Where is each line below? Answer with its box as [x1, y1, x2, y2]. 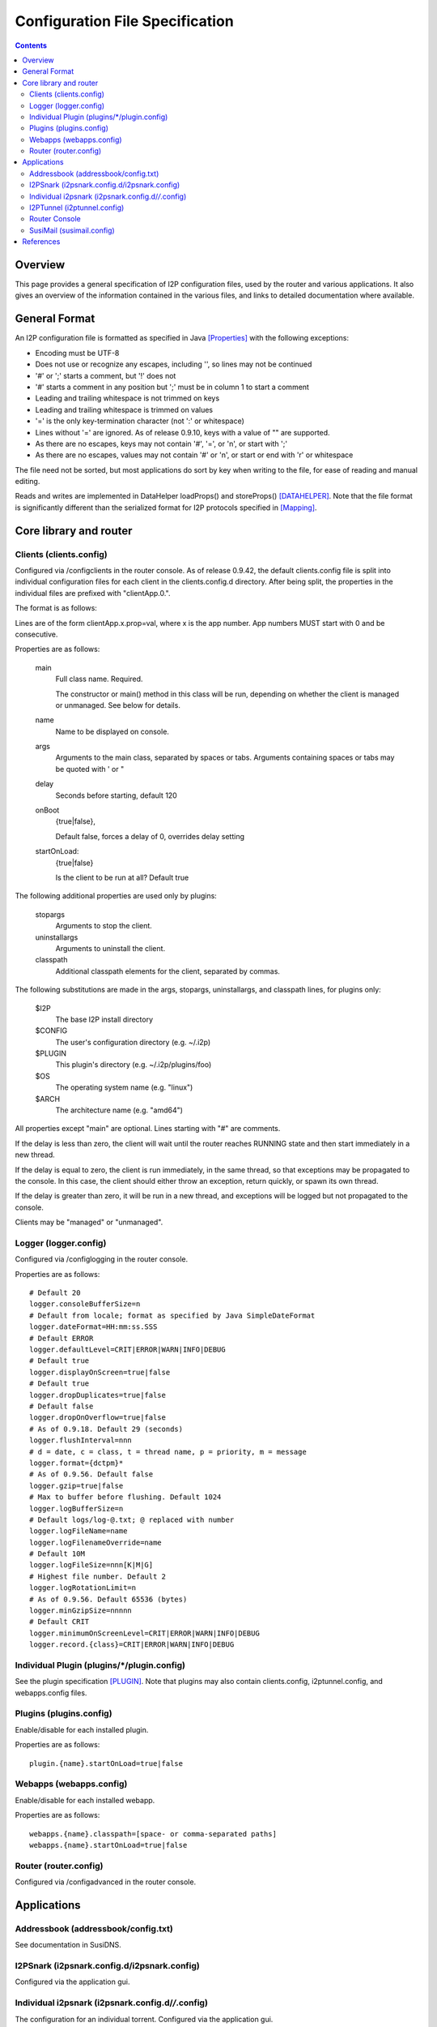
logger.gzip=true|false [29, 1481, 124, 1490]
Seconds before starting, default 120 [55, 791, 177, 800]
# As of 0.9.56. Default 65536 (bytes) [29, 1594, 188, 1604]
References [22, 237, 61, 246]
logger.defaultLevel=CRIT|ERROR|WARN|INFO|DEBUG [29, 1345, 226, 1354]
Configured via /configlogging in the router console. [15, 1254, 189, 1264]
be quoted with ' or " [55, 764, 125, 774]
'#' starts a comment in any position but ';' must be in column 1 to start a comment [35, 382, 309, 392]
